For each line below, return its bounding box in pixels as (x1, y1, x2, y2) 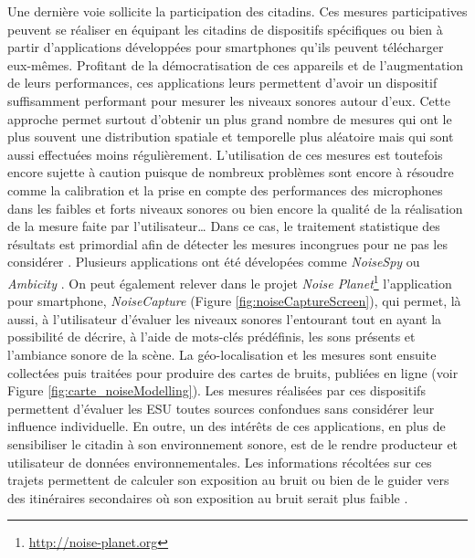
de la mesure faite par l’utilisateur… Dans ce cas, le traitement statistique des (7, 216, 440, 236)
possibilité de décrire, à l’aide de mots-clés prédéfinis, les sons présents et (7, 327, 416, 346)
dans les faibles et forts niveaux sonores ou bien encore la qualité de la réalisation (7, 198, 463, 217)
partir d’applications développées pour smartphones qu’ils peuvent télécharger (7, 37, 444, 57)
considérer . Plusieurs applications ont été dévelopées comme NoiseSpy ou (7, 252, 420, 271)
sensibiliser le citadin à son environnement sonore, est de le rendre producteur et (7, 434, 459, 453)
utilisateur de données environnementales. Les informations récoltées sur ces (7, 452, 432, 471)
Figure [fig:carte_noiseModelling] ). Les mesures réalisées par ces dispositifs (7, 381, 426, 400)
